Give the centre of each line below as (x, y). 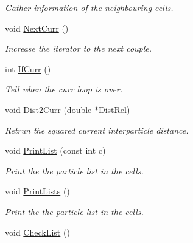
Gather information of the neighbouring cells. (89, 7)
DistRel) (114, 109)
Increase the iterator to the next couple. (79, 48)
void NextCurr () (37, 28)
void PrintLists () (37, 191)
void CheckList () (37, 232)
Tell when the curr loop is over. (64, 89)
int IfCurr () (28, 68)
